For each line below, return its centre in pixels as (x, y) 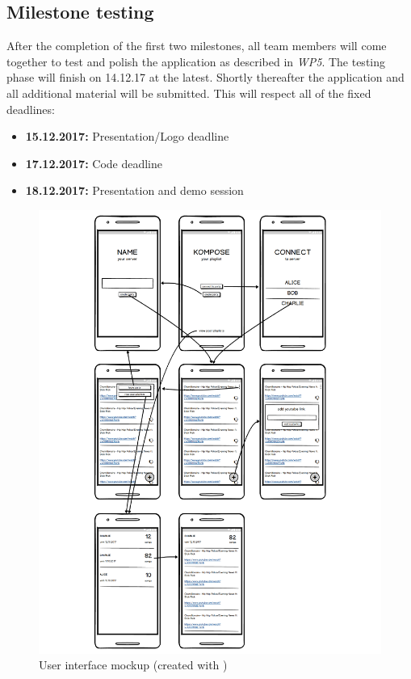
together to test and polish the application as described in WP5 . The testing (196, 61)
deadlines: (31, 109)
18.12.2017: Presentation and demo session (134, 190)
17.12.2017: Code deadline (94, 163)
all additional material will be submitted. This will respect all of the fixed (189, 93)
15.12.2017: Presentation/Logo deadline (127, 136)
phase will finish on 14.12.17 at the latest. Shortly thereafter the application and (205, 77)
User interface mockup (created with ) (133, 665)
